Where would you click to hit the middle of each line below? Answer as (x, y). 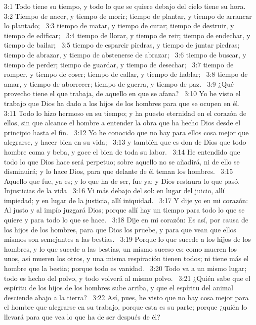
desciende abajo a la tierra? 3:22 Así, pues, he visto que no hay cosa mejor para (126, 297)
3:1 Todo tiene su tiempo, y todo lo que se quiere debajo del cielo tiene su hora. (125, 6)
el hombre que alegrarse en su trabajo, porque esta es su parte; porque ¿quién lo (126, 307)
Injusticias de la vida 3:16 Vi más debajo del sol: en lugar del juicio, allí (114, 190)
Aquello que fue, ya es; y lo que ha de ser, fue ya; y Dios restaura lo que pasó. (122, 181)
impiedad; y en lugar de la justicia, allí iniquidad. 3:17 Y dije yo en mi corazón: (126, 200)
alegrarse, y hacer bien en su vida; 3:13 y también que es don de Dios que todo (125, 142)
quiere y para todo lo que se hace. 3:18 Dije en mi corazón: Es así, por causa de (126, 220)
